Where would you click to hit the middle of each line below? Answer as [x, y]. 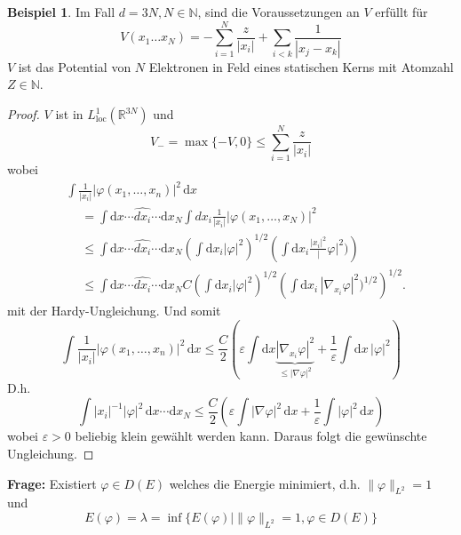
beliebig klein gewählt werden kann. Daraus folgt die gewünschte [251, 436]
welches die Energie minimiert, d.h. [265, 483]
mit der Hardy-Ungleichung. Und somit [114, 311]
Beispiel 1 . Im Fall [61, 12]
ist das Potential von [75, 66]
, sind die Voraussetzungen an [278, 12]
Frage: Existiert [52, 483]
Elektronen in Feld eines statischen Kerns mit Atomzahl [301, 66]
